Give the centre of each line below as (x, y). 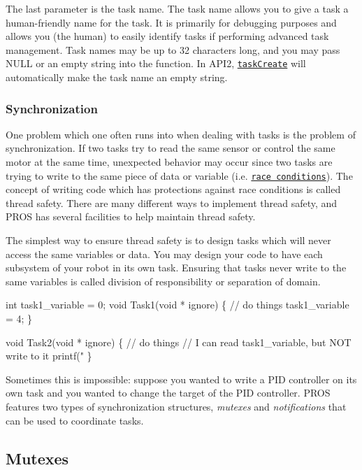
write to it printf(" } (49, 356)
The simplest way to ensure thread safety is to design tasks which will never (168, 240)
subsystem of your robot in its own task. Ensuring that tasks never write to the (176, 268)
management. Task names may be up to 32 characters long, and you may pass (173, 49)
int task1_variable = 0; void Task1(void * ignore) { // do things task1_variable (178, 305)
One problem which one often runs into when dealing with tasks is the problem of (181, 134)
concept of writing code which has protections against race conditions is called (173, 189)
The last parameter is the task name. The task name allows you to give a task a (177, 8)
